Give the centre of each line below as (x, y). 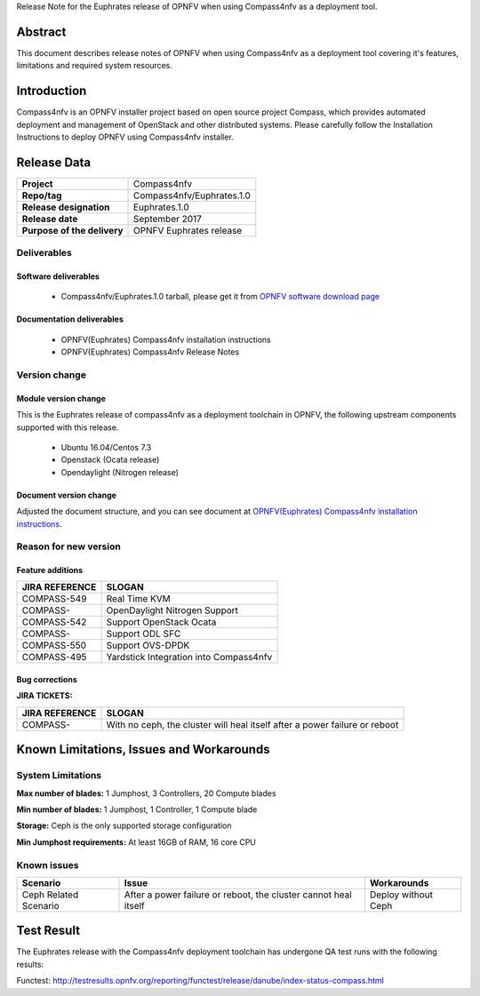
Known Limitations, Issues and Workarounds (143, 749)
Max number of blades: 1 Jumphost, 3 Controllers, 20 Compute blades (146, 793)
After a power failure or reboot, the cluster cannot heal (238, 895)
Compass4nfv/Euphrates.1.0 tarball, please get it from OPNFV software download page (220, 297)
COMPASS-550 (54, 646)
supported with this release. (68, 427)
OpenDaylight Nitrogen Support (172, 610)
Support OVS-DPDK (148, 646)
